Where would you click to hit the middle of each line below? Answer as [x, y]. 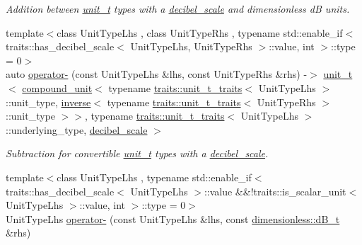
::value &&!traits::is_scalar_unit [275, 191]
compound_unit [57, 87]
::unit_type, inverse [48, 102]
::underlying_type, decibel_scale [77, 129]
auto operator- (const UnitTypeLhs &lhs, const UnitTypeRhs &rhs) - [157, 74]
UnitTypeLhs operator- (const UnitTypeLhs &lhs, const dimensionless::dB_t [173, 218]
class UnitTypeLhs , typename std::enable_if [154, 177]
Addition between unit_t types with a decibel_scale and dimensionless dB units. [178, 8]
